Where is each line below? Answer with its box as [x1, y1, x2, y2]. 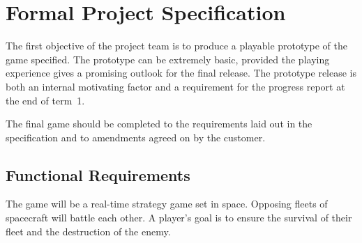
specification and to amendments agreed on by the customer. [6, 130, 266, 144]
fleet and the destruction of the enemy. [6, 224, 171, 238]
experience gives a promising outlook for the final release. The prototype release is [6, 65, 357, 80]
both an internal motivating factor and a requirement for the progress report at [6, 79, 345, 93]
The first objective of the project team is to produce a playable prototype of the [6, 38, 347, 53]
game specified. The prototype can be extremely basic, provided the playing [6, 52, 330, 66]
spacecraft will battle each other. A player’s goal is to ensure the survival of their [6, 210, 352, 225]
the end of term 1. [6, 93, 85, 107]
